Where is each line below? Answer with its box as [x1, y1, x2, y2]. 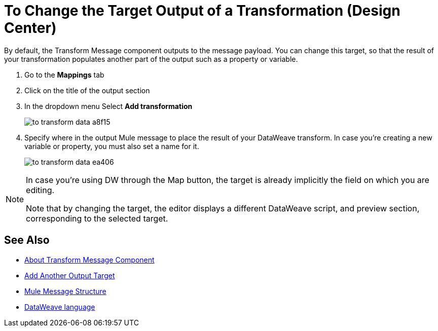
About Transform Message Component [24, 255, 155, 264]
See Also [4, 234, 50, 247]
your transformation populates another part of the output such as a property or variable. [4, 54, 298, 63]
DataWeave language [24, 302, 95, 311]
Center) [4, 19, 57, 36]
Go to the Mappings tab [24, 70, 104, 79]
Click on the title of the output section [24, 86, 150, 95]
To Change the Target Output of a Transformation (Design [4, 2, 400, 19]
